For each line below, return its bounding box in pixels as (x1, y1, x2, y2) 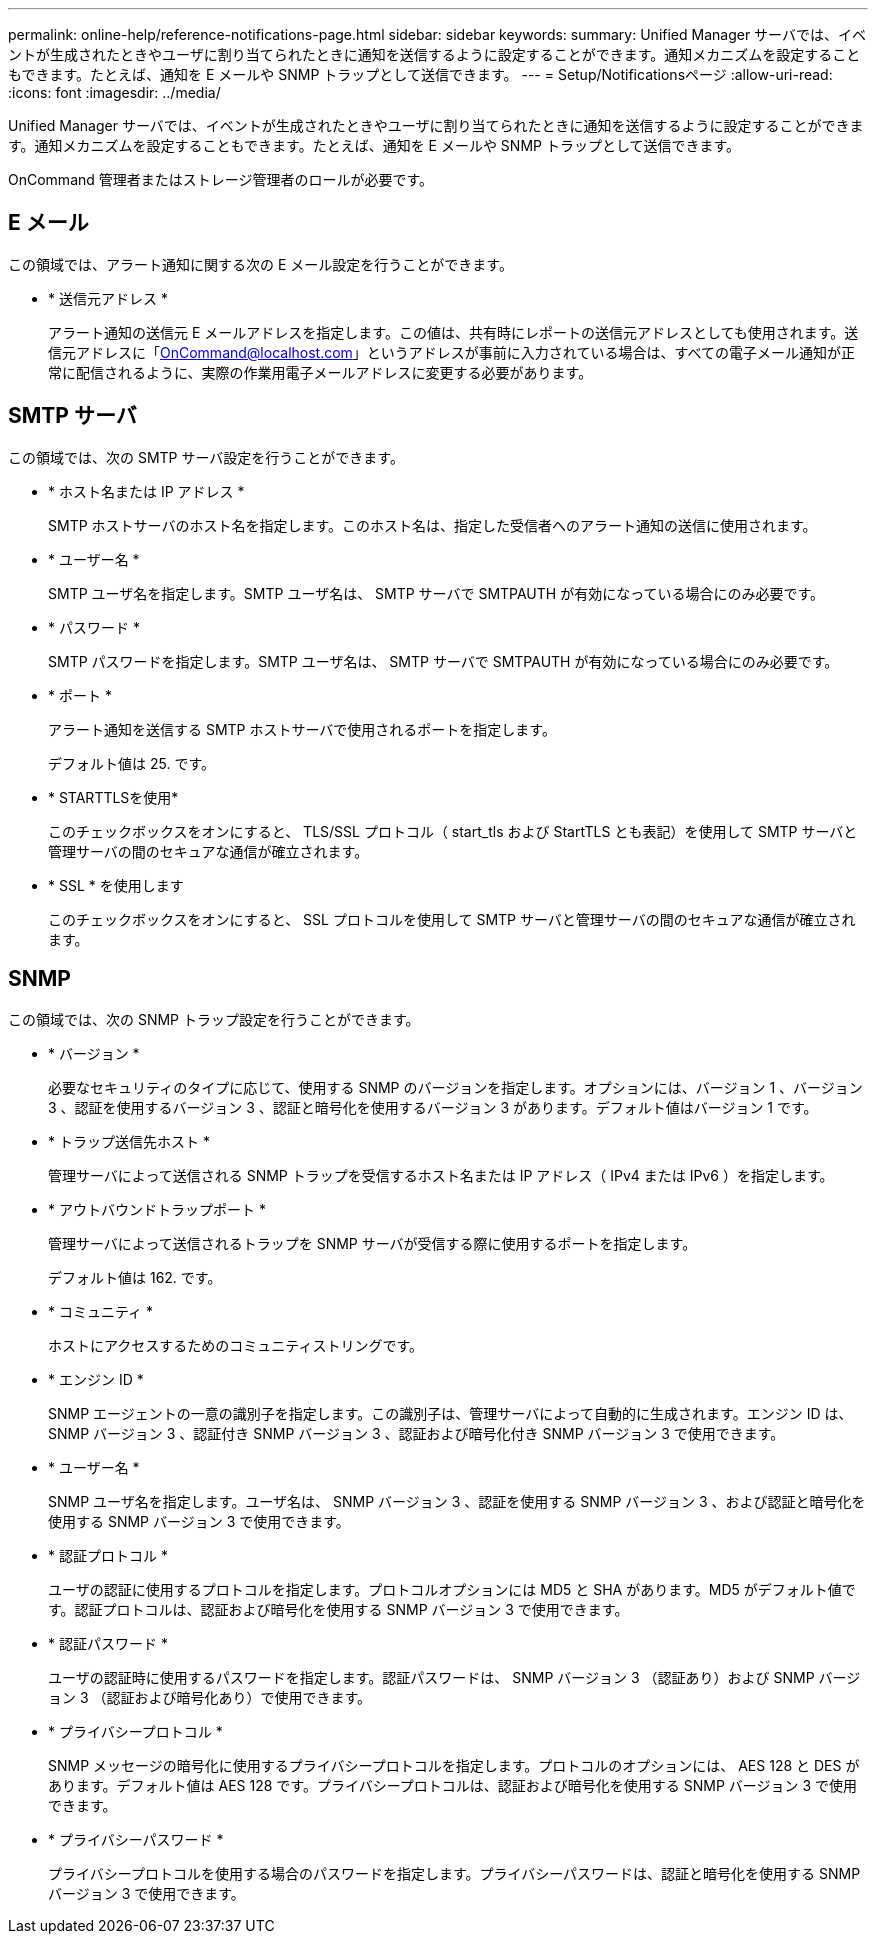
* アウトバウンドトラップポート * (48, 1200, 266, 1218)
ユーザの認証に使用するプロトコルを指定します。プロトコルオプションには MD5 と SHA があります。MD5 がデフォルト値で (48, 1580, 856, 1598)
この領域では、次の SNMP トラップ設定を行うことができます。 (8, 1010, 420, 1028)
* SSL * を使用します (48, 876, 184, 894)
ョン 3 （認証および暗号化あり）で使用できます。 (48, 1688, 372, 1706)
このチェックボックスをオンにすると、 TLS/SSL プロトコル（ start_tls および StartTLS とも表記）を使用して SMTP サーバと (48, 822, 858, 840)
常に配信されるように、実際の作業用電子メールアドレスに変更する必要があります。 (48, 363, 593, 381)
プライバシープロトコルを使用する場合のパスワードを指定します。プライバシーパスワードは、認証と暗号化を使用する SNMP (48, 1864, 861, 1882)
